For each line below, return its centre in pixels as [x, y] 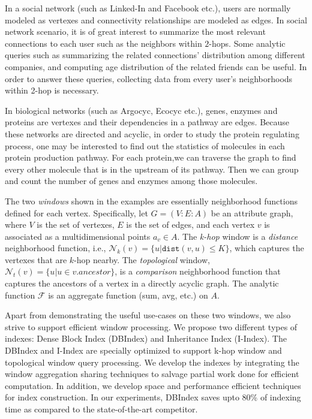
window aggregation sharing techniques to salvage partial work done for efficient [152, 374]
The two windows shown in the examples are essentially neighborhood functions [151, 201]
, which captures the [267, 248]
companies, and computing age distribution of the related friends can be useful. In [156, 66]
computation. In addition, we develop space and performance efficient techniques [153, 385]
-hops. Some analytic [247, 43]
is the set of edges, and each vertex [190, 224]
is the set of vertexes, [76, 224]
